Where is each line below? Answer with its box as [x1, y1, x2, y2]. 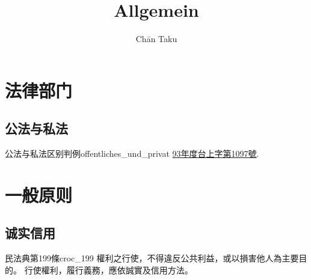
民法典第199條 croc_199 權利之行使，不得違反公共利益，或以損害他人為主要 [5, 252, 299, 264]
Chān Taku [135, 32, 177, 45]
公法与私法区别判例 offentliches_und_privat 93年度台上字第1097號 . [5, 147, 259, 160]
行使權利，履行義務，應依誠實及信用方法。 [24, 263, 193, 276]
